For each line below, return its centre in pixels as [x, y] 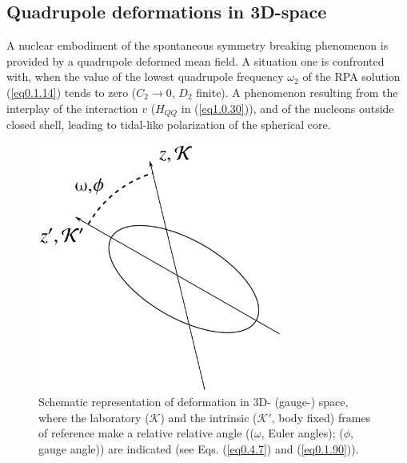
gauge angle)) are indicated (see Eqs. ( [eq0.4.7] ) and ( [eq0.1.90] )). [199, 448]
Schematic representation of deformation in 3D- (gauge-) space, [194, 401]
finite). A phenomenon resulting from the [297, 92]
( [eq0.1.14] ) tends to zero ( [72, 92]
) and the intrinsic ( [209, 417]
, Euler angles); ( [302, 433]
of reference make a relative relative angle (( [147, 433]
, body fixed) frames [321, 417]
